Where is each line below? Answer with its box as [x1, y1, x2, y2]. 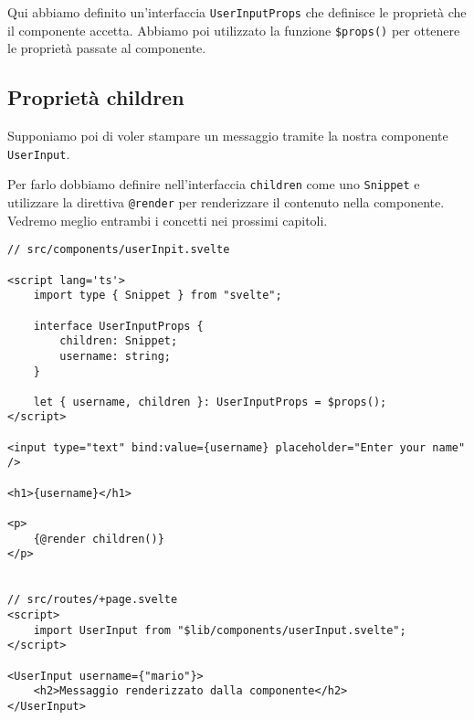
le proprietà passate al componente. [7, 38, 206, 58]
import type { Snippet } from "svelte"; [33, 289, 282, 302]
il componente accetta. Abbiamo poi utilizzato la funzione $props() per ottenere [7, 20, 460, 39]
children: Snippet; [59, 334, 178, 348]
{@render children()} [33, 532, 164, 545]
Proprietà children [7, 83, 184, 111]
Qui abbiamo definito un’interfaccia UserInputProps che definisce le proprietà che [7, 3, 467, 21]
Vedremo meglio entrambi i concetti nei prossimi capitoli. [7, 210, 328, 229]
